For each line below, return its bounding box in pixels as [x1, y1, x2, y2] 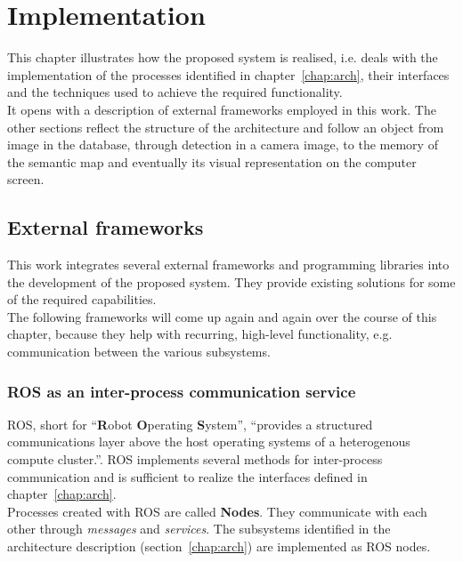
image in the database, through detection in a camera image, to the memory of [7, 135, 438, 154]
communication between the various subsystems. [7, 342, 271, 361]
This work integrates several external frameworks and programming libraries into [7, 255, 450, 274]
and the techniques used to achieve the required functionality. [7, 83, 343, 101]
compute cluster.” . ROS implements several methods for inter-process [7, 450, 383, 469]
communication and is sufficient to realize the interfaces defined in [7, 467, 368, 486]
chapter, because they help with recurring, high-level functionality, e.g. [7, 325, 393, 343]
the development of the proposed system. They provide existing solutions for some [7, 272, 456, 291]
